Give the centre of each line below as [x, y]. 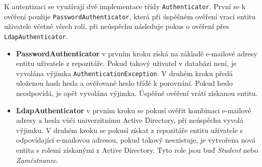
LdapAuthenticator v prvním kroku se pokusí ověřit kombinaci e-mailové [134, 110]
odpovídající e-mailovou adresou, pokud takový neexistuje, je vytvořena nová [136, 140]
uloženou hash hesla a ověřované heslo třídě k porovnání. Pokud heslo [124, 83]
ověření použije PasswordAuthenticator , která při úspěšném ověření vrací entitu [130, 16]
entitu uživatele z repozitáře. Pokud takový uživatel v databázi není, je [126, 63]
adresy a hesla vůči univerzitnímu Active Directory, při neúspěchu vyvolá [130, 120]
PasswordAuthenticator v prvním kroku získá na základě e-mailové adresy [137, 53]
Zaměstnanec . [37, 160]
